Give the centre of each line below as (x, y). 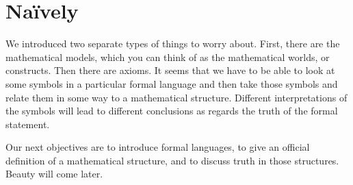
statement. (28, 124)
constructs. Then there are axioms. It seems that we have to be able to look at (170, 70)
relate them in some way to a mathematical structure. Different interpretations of (176, 97)
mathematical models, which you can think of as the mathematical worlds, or (168, 57)
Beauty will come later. (54, 174)
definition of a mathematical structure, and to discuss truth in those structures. (172, 160)
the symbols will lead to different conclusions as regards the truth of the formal (172, 111)
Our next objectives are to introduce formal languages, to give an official (158, 147)
